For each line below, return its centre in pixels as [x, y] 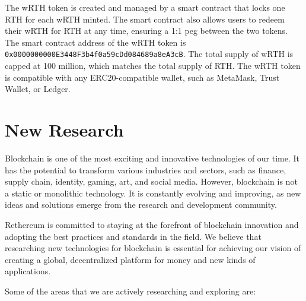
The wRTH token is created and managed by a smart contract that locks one [145, 7]
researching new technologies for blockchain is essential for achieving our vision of [153, 248]
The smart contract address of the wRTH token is [95, 42]
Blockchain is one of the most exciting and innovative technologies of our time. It [152, 158]
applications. [28, 271]
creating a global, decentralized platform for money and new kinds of [130, 259]
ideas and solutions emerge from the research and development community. [141, 205]
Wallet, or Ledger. [38, 89]
